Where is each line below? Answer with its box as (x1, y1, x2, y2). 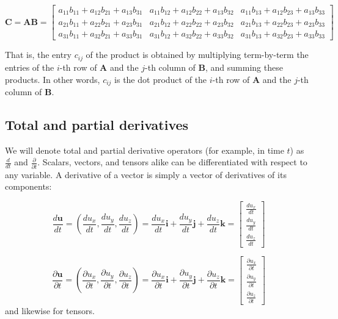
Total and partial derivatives (5, 115, 189, 134)
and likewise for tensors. (5, 304, 95, 317)
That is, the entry (5, 48, 72, 61)
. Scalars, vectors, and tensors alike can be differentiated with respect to (37, 156, 307, 168)
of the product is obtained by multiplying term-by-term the (86, 48, 309, 61)
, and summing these (205, 60, 283, 73)
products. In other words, (5, 73, 100, 85)
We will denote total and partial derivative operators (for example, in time (5, 143, 284, 156)
